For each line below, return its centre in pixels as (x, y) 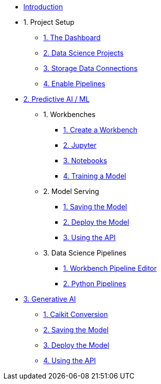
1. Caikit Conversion (76, 314)
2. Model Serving (71, 191)
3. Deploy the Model (76, 345)
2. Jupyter (80, 145)
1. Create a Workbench (100, 130)
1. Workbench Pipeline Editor (110, 268)
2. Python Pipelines (95, 284)
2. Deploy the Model (96, 222)
